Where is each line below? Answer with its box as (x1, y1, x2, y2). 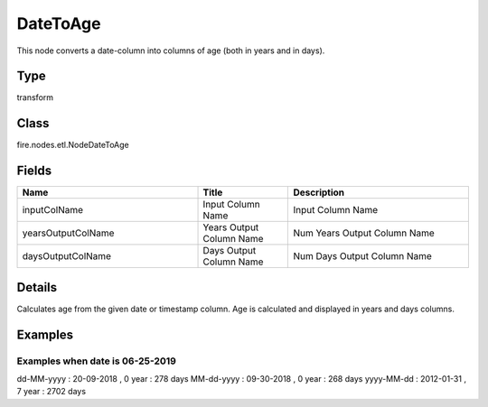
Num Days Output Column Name (293, 250, 433, 263)
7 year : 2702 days (16, 386, 86, 397)
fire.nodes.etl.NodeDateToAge (16, 140, 130, 151)
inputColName (22, 204, 84, 217)
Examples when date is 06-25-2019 (16, 355, 176, 367)
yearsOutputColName (22, 227, 115, 239)
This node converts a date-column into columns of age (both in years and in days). (16, 45, 325, 56)
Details (16, 280, 58, 295)
